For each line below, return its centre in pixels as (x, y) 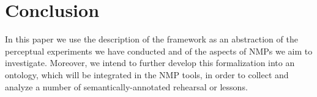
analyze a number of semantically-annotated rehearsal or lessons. (126, 86)
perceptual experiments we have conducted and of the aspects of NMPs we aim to (159, 51)
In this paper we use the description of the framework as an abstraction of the (151, 39)
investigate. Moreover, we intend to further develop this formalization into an (150, 63)
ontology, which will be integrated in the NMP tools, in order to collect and (147, 74)
